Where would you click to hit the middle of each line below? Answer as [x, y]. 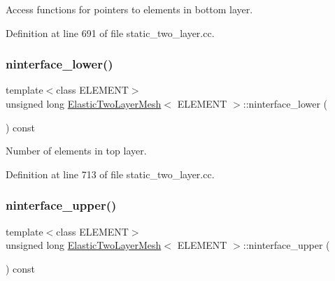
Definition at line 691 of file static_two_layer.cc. [110, 33]
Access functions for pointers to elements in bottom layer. [129, 9]
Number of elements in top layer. [76, 151]
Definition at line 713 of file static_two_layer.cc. [110, 174]
